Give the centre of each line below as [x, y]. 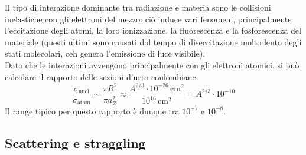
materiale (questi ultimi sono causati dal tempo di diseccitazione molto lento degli [153, 42]
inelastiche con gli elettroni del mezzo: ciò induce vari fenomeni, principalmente [148, 19]
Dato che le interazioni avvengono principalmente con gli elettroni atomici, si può [152, 65]
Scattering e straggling [75, 142]
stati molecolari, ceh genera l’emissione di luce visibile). [105, 53]
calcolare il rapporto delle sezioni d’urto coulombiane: [102, 76]
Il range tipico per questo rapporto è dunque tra [92, 111]
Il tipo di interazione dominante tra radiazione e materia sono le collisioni [138, 7]
